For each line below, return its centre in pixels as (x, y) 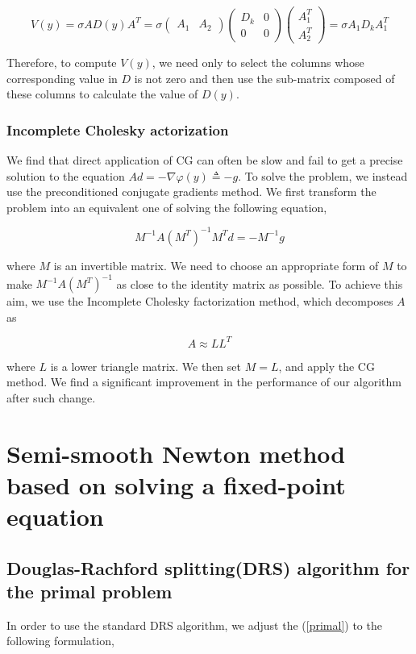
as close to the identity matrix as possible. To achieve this (260, 283)
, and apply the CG (327, 366)
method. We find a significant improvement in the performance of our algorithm (204, 382)
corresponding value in (62, 78)
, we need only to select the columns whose (258, 62)
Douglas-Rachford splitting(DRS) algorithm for (208, 567)
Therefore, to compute (62, 62)
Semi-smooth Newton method (176, 453)
